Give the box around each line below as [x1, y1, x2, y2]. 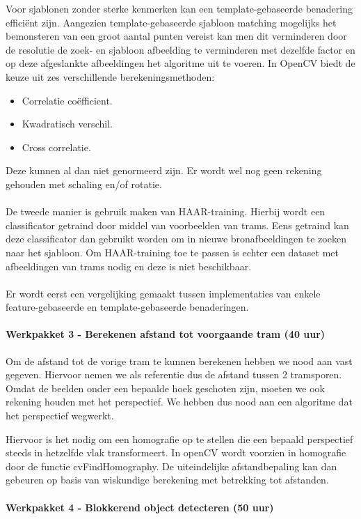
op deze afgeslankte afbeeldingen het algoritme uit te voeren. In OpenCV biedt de [6, 56, 355, 70]
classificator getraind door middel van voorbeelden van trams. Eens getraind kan [6, 217, 349, 232]
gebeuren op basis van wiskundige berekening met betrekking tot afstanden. [6, 472, 329, 487]
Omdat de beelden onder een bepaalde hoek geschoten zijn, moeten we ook [6, 380, 325, 395]
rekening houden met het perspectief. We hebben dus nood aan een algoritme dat [6, 394, 353, 409]
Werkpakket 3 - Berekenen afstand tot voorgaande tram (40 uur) [6, 327, 326, 341]
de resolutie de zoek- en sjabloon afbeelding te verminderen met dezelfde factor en [6, 42, 355, 56]
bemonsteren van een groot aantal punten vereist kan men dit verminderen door [6, 29, 347, 43]
